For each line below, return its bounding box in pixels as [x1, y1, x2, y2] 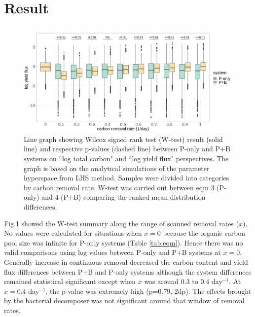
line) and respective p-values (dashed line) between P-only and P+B [24, 143, 230, 154]
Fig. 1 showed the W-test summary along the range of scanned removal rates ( [4, 218, 239, 228]
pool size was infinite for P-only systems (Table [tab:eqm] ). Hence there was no [4, 237, 243, 247]
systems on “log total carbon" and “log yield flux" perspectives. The [24, 153, 229, 164]
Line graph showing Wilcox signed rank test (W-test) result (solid [24, 134, 223, 144]
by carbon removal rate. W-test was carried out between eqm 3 [24, 182, 215, 192]
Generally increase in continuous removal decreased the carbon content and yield [4, 257, 248, 267]
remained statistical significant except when [4, 276, 136, 286]
